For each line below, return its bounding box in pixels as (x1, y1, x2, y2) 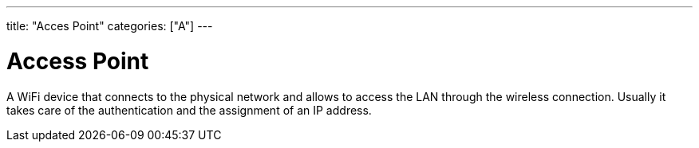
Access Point (6, 47, 149, 75)
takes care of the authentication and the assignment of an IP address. (6, 103, 372, 117)
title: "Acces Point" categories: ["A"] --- (6, 19, 213, 33)
